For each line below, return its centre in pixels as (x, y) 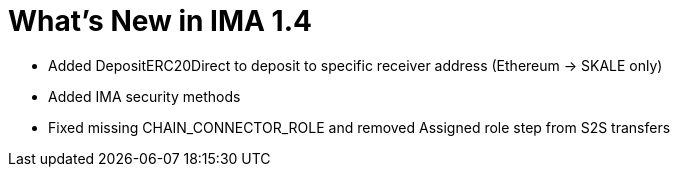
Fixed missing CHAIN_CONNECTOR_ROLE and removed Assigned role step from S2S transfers (359, 127)
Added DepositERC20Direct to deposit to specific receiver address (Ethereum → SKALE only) (355, 65)
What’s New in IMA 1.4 (160, 21)
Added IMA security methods (144, 96)
